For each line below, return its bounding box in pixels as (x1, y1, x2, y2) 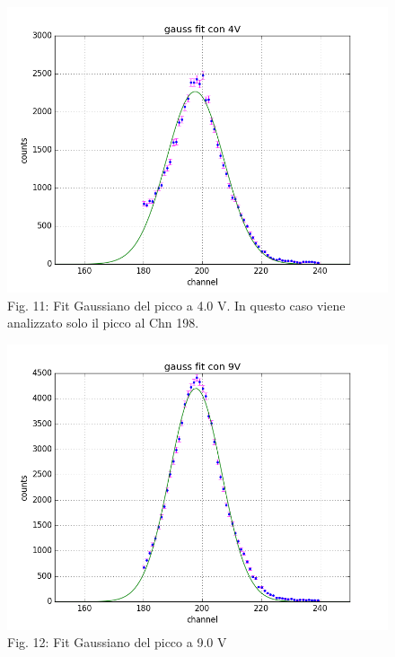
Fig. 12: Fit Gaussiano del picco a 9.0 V (7, 633, 227, 652)
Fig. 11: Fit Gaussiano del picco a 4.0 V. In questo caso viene (7, 295, 346, 314)
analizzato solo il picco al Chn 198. (7, 313, 199, 332)
